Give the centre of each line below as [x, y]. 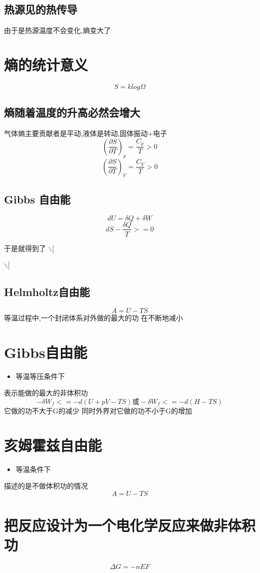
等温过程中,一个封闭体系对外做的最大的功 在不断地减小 [94, 317]
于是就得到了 [25, 248]
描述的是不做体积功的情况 [46, 486]
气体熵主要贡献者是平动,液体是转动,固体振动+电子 [86, 133]
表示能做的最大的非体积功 [46, 393]
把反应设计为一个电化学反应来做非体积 [130, 525]
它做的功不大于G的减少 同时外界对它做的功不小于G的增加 [98, 410]
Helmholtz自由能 [47, 292]
